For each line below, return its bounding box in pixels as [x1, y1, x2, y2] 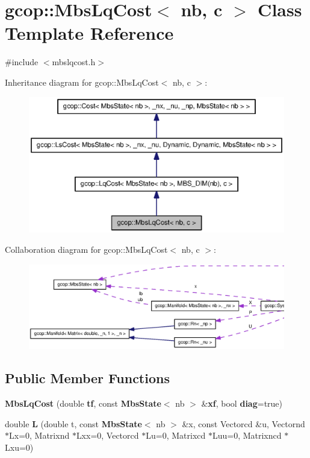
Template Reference [5, 21, 174, 45]
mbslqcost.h [52, 56, 96, 68]
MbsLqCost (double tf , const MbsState [5, 397, 161, 410]
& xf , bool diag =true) [201, 397, 283, 410]
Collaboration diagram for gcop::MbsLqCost [5, 243, 168, 255]
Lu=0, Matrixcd [146, 429, 206, 442]
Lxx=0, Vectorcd [76, 429, 139, 442]
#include [5, 56, 39, 68]
